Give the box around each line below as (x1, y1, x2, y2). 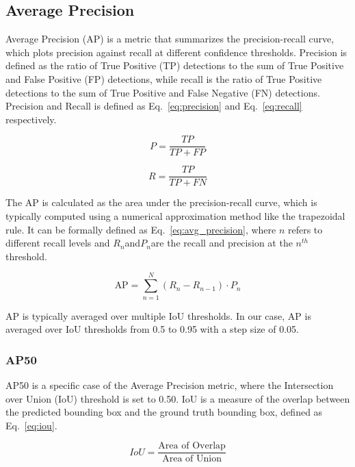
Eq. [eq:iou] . (5, 418, 57, 432)
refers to (287, 222, 323, 236)
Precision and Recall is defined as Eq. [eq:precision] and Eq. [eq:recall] (5, 99, 302, 113)
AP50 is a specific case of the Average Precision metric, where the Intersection (5, 377, 334, 392)
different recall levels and (5, 236, 110, 250)
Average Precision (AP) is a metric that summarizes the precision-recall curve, (5, 31, 334, 46)
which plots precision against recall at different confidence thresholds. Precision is (5, 45, 347, 59)
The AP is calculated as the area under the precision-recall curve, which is (5, 195, 317, 210)
